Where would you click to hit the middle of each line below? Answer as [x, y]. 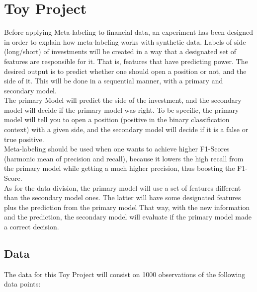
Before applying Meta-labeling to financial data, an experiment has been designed [128, 32]
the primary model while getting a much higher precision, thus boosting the [120, 168]
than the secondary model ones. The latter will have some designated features [123, 197]
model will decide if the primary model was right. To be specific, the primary [122, 109]
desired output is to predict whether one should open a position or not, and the [125, 71]
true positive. [24, 139]
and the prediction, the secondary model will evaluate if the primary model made [128, 217]
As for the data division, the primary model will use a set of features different [123, 187]
